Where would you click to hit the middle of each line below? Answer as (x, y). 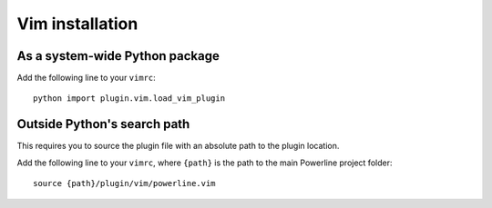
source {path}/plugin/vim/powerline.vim (124, 183)
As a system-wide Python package (118, 56)
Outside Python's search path (103, 124)
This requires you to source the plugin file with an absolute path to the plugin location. (178, 146)
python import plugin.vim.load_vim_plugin (129, 99)
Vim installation (77, 24)
